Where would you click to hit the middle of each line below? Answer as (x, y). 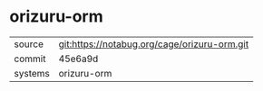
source (29, 44)
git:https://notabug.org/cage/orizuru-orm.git (154, 44)
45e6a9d (78, 59)
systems (32, 73)
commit (30, 59)
